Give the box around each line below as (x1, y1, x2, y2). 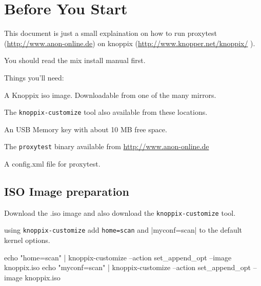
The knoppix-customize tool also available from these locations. (4, 107, 208, 117)
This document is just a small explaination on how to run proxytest (4, 28, 217, 38)
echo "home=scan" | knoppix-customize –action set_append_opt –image (4, 252, 232, 262)
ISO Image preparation (4, 183, 129, 199)
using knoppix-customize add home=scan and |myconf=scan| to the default (4, 224, 243, 235)
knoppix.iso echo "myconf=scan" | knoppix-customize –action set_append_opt (4, 262, 251, 273)
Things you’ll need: (4, 72, 64, 83)
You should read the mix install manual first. (4, 55, 146, 66)
